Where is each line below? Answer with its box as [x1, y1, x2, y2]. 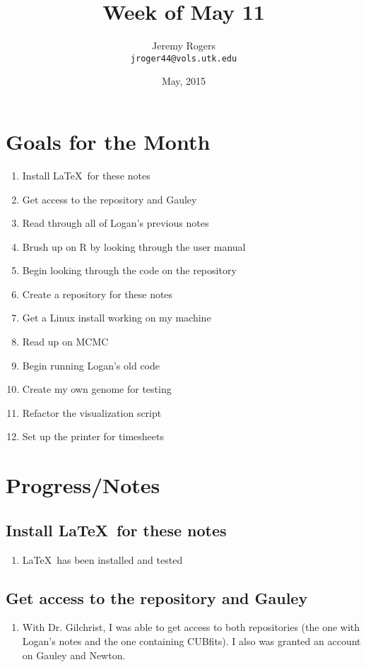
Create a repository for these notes [22, 286, 173, 301]
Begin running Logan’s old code [22, 358, 160, 372]
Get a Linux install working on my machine [22, 310, 211, 325]
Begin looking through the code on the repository [22, 263, 237, 278]
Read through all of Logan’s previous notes [22, 216, 209, 230]
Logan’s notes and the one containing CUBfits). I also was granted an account [22, 634, 361, 648]
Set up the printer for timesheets [22, 429, 164, 444]
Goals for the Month [6, 126, 211, 155]
